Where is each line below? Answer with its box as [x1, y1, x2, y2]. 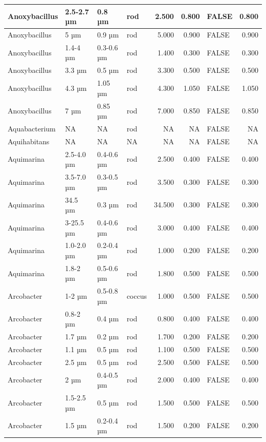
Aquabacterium [8, 123, 56, 133]
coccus [126, 291, 147, 301]
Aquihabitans [8, 136, 50, 146]
